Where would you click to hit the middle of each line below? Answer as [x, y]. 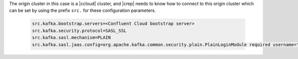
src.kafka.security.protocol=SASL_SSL [79, 30]
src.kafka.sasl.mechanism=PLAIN [72, 38]
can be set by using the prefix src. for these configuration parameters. [82, 10]
